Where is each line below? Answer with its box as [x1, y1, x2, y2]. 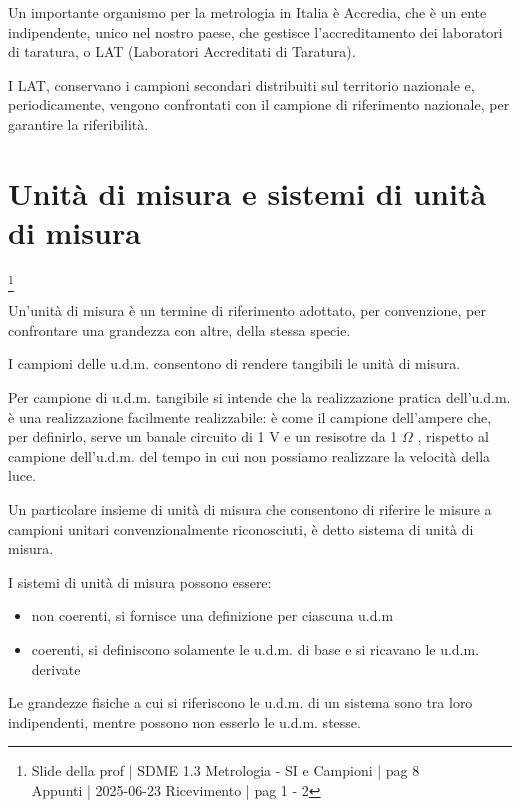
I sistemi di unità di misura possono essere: [8, 571, 272, 592]
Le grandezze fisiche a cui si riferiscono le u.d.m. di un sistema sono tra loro [8, 692, 473, 713]
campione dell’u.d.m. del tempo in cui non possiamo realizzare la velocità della [8, 445, 491, 466]
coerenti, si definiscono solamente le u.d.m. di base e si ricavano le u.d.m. [31, 638, 480, 659]
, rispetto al [417, 426, 489, 447]
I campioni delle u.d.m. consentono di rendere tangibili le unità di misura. [8, 353, 461, 374]
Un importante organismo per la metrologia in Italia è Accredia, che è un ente [8, 2, 487, 22]
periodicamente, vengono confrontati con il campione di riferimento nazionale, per [8, 94, 510, 115]
